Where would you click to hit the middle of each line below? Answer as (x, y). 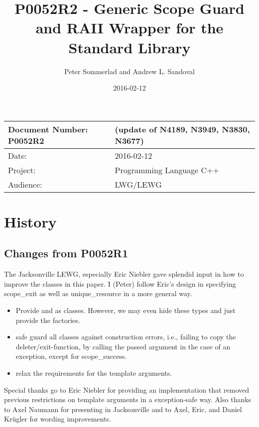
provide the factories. (48, 320)
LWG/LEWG (138, 184)
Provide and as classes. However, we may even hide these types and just (126, 310)
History (30, 221)
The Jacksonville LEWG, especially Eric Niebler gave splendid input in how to (124, 274)
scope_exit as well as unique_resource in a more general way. (98, 293)
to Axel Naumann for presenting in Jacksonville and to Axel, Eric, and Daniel (123, 409)
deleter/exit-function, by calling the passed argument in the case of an (123, 346)
